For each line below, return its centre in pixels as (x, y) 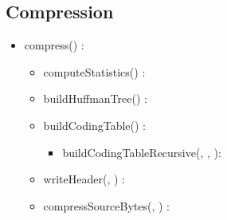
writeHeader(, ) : (84, 179)
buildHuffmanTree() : (95, 98)
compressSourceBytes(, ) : (106, 205)
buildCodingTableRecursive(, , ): (142, 152)
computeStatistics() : (94, 71)
